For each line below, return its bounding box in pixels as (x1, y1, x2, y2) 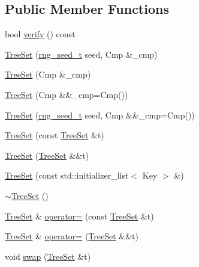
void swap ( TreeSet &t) (5, 250, 91, 262)
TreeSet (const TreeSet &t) (5, 129, 104, 141)
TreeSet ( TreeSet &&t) (5, 149, 89, 161)
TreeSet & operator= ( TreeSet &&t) (5, 230, 139, 242)
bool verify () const (5, 28, 76, 40)
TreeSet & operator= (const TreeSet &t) (5, 209, 154, 222)
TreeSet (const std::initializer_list (5, 169, 129, 182)
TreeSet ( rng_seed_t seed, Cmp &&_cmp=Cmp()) (5, 108, 195, 121)
